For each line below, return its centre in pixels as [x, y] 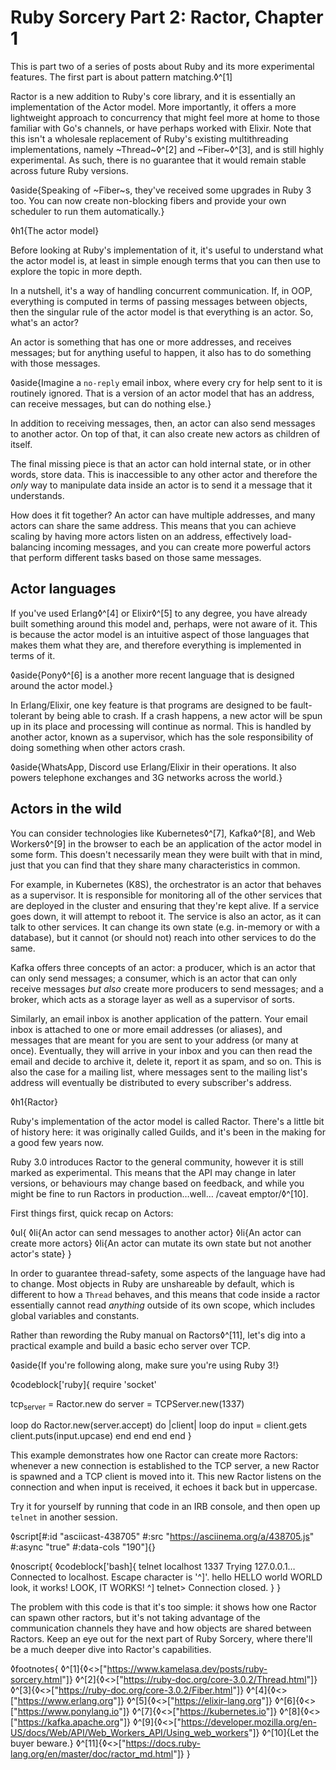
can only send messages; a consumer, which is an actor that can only [154, 978]
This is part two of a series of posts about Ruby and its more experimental [162, 66]
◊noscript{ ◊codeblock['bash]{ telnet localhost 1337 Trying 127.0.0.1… [153, 1567]
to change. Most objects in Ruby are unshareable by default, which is [152, 1283]
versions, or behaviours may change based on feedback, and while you [157, 1183]
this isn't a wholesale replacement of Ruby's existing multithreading [149, 138]
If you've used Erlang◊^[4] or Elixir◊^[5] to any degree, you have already [159, 613]
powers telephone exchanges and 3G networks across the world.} [146, 777]
